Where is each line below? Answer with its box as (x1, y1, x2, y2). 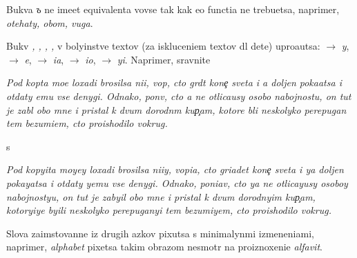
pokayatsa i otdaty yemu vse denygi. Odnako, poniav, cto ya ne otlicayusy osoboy (6, 175, 348, 190)
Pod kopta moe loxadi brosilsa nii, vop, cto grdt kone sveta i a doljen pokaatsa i (6, 75, 342, 90)
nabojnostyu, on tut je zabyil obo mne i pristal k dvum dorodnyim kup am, (6, 189, 316, 204)
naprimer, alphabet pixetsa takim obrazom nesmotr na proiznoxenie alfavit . (6, 239, 322, 254)
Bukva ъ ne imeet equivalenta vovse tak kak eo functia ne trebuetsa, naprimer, (6, 2, 340, 16)
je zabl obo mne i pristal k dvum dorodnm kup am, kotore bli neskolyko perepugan (6, 102, 347, 117)
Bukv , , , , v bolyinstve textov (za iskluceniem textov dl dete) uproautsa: (6, 39, 320, 53)
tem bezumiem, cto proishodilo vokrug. (6, 116, 168, 130)
